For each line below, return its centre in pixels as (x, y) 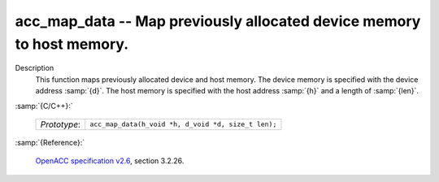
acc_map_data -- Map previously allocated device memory (218, 21)
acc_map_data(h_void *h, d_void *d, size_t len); (183, 125)
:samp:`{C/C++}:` (44, 106)
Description (35, 68)
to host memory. (72, 44)
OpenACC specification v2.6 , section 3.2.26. (110, 161)
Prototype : (61, 124)
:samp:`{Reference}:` (50, 142)
